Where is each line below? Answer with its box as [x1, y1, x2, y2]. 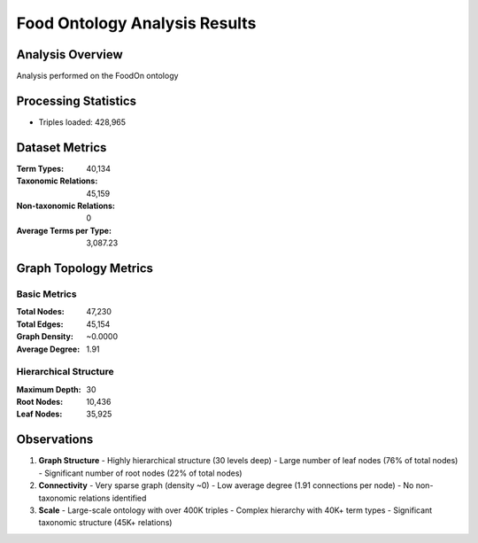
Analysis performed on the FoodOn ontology [16, 71, 179, 81]
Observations [16, 432, 94, 447]
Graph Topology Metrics [16, 261, 154, 276]
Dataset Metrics [16, 140, 107, 155]
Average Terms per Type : [16, 225, 112, 236]
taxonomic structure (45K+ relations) [38, 517, 173, 528]
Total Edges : [16, 319, 64, 330]
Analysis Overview [16, 47, 123, 62]
